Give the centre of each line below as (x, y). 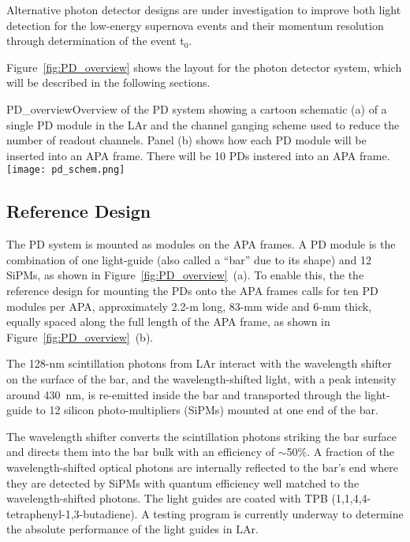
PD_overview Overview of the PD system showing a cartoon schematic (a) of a (197, 108)
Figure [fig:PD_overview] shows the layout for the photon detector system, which (204, 67)
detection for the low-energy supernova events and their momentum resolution (195, 25)
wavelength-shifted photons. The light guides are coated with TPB (167, 498)
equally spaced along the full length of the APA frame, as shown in (168, 321)
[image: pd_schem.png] (66, 170)
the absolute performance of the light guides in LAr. (132, 529)
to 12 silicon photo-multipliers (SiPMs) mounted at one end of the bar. (207, 410)
